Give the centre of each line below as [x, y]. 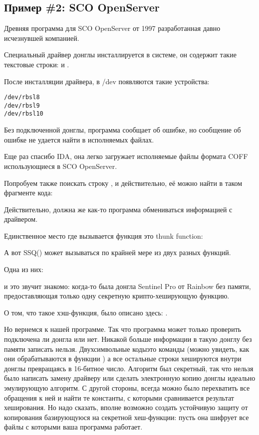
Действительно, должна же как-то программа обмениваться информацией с [118, 209]
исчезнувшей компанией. [42, 38]
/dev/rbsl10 [24, 114]
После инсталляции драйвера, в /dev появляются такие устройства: [107, 81]
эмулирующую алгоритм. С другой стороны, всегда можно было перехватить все [127, 388]
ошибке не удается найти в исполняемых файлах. [79, 139]
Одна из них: [24, 269]
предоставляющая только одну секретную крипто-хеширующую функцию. [117, 296]
